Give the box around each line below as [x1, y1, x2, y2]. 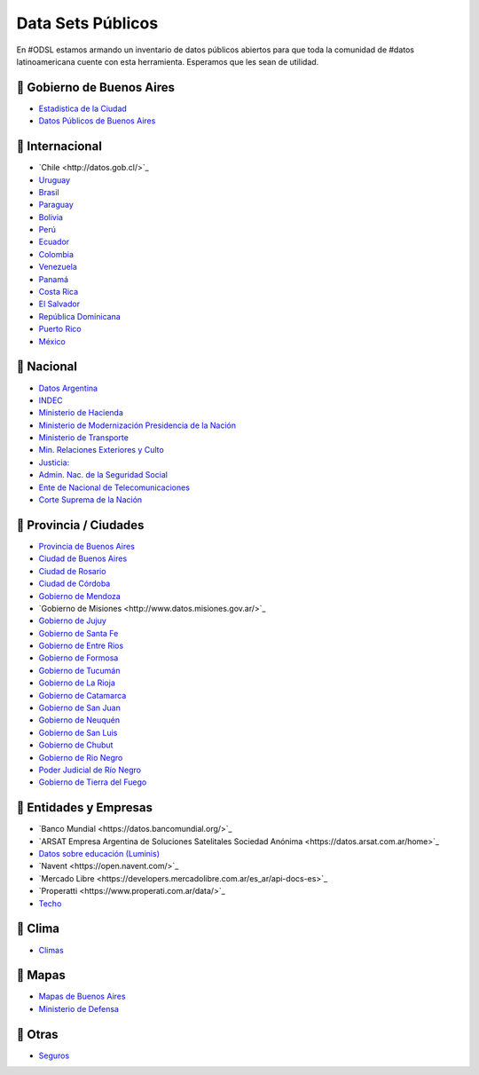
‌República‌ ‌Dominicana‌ [38, 311, 122, 321]
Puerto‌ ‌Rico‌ [38, 324, 82, 335]
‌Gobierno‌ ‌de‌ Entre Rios [38, 640, 124, 652]
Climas [38, 945, 64, 955]
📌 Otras [16, 1026, 59, 1042]
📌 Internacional [16, 138, 102, 154]
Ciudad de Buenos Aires [38, 553, 128, 564]
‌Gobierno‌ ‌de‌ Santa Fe [38, 628, 119, 638]
